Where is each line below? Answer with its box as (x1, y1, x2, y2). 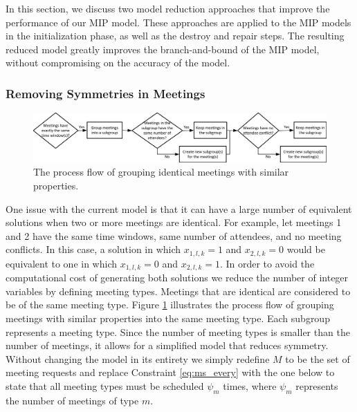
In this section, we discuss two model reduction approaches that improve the (6, 1, 330, 15)
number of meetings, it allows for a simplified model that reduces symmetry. (6, 338, 329, 353)
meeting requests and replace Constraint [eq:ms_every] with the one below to (6, 365, 335, 380)
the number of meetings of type (6, 393, 139, 407)
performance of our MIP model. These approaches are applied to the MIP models (6, 15, 351, 29)
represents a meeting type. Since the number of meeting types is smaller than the (6, 324, 350, 339)
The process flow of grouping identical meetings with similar (33, 165, 289, 179)
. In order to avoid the (219, 256, 315, 270)
